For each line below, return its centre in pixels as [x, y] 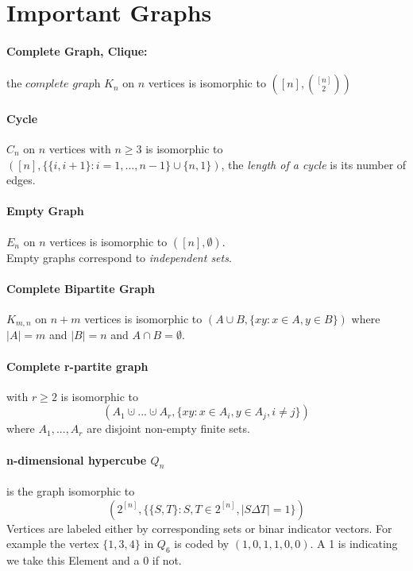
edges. [21, 180]
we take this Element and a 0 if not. [94, 559]
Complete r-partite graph [77, 366]
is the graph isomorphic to [71, 490]
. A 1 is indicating [354, 544]
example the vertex [53, 544]
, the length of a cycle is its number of [314, 164]
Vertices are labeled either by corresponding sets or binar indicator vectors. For [199, 528]
